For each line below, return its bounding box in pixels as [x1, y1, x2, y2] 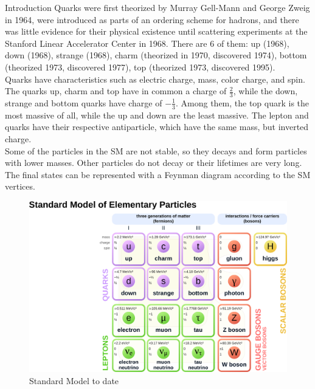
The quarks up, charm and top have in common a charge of [5, 84, 227, 97]
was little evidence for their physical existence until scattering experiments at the [5, 25, 308, 38]
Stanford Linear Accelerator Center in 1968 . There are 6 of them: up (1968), [5, 36, 289, 49]
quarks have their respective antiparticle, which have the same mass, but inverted [5, 120, 309, 133]
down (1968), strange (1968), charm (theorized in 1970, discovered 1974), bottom [5, 49, 307, 61]
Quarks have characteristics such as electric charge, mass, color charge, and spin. [5, 72, 305, 85]
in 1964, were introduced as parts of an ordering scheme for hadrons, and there [5, 13, 299, 26]
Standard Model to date [29, 374, 119, 387]
